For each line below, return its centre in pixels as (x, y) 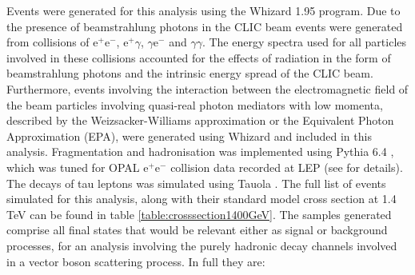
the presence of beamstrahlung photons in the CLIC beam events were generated (205, 26)
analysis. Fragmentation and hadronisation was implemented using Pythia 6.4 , (200, 151)
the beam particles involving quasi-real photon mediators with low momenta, (195, 104)
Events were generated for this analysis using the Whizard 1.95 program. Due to (204, 10)
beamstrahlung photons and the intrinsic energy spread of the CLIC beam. (190, 73)
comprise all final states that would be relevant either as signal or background (197, 230)
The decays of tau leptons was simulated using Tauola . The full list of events (196, 183)
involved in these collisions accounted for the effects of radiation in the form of (199, 57)
